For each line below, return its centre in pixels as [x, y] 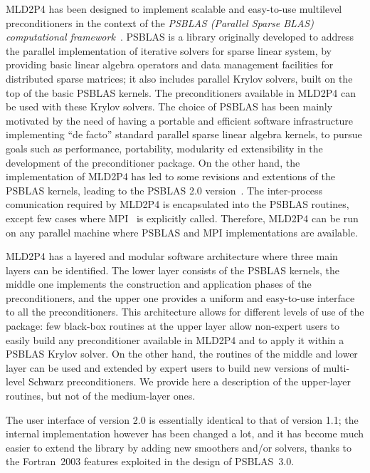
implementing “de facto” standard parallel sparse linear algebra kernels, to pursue [184, 134]
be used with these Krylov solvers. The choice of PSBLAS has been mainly [169, 106]
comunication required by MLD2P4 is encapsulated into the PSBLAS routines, [178, 204]
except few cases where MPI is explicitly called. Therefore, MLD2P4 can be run [182, 218]
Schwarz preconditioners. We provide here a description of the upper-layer [190, 381]
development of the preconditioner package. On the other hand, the [153, 162]
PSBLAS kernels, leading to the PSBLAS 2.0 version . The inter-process [164, 190]
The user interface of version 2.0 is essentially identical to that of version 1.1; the [182, 419]
